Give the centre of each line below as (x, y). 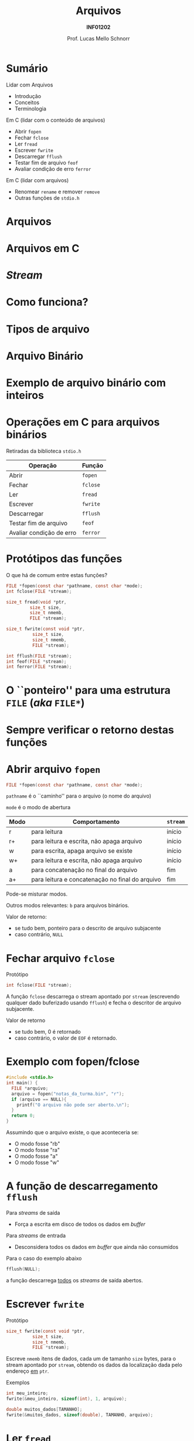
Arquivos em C (43, 249)
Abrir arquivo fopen (53, 769)
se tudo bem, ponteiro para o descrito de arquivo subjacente (88, 928)
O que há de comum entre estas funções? (57, 575)
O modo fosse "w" (37, 1162)
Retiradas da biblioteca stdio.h (44, 451)
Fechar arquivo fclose (61, 958)
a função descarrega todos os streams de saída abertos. (75, 1280)
